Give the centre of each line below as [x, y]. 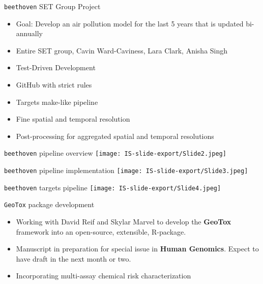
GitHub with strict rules [54, 85]
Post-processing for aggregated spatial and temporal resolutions [115, 136]
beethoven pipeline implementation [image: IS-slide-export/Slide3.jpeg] [126, 170]
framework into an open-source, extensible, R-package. [101, 231]
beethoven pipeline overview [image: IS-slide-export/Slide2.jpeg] [115, 153]
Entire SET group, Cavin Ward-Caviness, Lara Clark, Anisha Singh [122, 50]
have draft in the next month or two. [74, 258]
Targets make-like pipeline [57, 102]
